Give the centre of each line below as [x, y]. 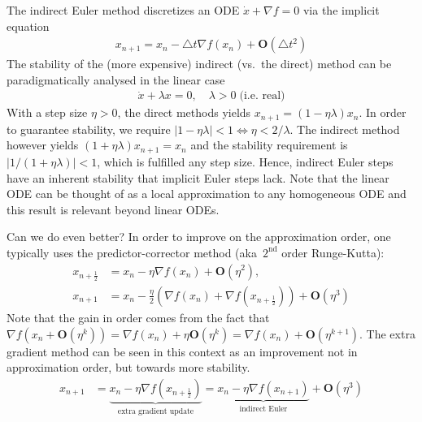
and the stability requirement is [269, 145]
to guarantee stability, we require [89, 129]
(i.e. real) [262, 96]
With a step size [47, 112]
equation [28, 26]
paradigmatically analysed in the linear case [116, 79]
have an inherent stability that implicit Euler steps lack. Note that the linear [198, 177]
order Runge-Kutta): [333, 252]
